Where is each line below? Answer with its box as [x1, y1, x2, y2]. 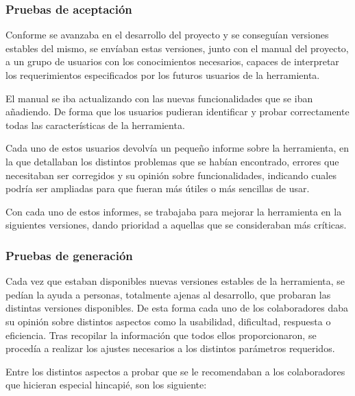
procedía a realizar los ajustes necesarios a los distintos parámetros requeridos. [5, 341, 335, 356]
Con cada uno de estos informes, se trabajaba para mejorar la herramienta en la [5, 204, 342, 218]
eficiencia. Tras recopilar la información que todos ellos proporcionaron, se [5, 327, 317, 342]
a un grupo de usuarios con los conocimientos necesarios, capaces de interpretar [5, 54, 339, 69]
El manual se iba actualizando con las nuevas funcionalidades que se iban [5, 91, 313, 105]
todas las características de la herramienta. [5, 117, 185, 132]
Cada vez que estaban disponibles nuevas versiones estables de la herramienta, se [5, 274, 345, 288]
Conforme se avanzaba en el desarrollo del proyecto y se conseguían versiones [5, 27, 329, 42]
